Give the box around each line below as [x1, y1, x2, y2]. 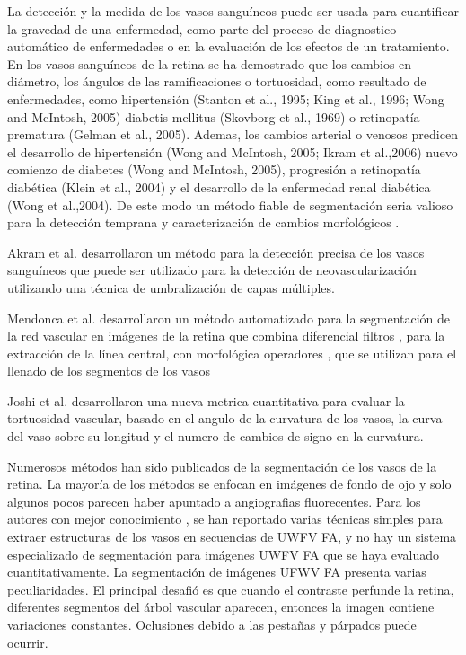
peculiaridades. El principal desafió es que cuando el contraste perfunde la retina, [7, 580, 454, 598]
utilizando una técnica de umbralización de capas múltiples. [7, 278, 335, 297]
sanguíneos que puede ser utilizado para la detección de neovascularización [7, 261, 417, 279]
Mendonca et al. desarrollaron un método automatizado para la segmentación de [7, 308, 451, 327]
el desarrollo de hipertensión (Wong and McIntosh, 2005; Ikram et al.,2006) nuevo [7, 142, 458, 161]
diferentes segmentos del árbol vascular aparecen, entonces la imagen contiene [7, 597, 435, 616]
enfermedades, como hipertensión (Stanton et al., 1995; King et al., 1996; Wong [7, 89, 444, 108]
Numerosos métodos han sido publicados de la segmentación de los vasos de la [7, 456, 437, 475]
